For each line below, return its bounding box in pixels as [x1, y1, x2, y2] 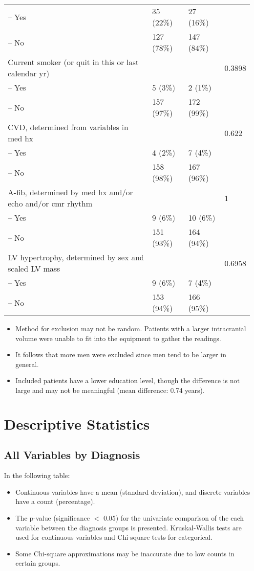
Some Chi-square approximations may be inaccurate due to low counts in [15, 548, 235, 558]
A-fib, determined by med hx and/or [8, 186, 133, 198]
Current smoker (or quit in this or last [8, 56, 139, 68]
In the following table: [4, 470, 70, 480]
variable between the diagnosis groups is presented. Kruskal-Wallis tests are [15, 522, 242, 532]
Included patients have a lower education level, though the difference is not [15, 375, 240, 386]
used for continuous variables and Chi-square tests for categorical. [15, 532, 212, 542]
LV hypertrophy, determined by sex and [8, 251, 144, 263]
